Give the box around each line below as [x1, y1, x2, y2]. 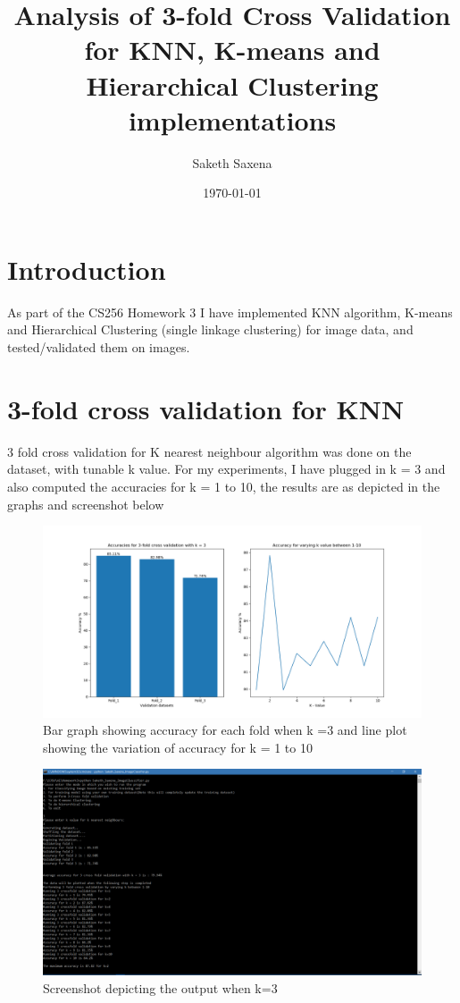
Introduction [7, 250, 166, 287]
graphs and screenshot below [7, 494, 164, 513]
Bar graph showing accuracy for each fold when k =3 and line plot [43, 721, 407, 739]
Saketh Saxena [192, 153, 272, 172]
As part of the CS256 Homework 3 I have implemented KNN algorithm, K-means [7, 302, 453, 321]
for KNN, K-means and [84, 31, 381, 68]
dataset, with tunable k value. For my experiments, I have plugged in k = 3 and [7, 459, 446, 478]
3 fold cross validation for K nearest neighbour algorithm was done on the [7, 442, 412, 460]
